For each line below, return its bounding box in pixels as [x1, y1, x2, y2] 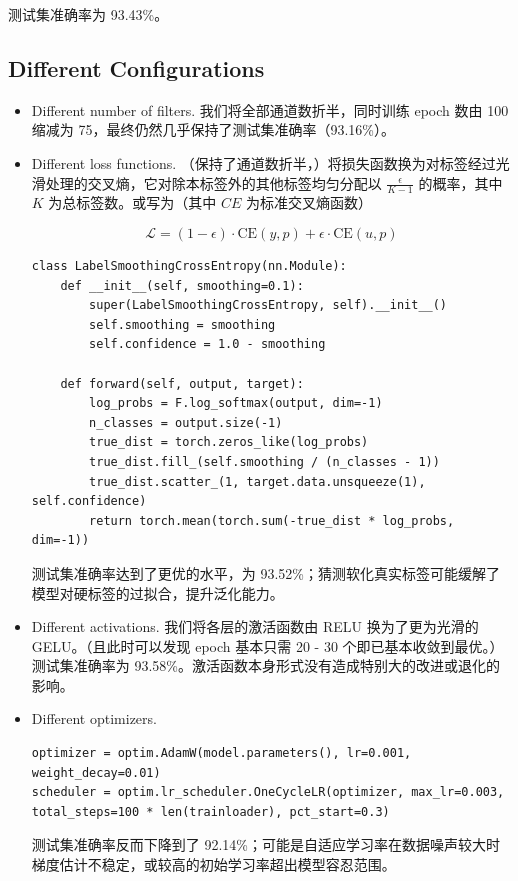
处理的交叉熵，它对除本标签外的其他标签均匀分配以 [45, 172, 382, 193]
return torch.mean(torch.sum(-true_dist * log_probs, [89, 513, 455, 528]
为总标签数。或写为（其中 [48, 192, 217, 213]
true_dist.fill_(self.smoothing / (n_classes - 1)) [89, 454, 440, 469]
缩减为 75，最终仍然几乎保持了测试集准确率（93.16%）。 [31, 119, 396, 140]
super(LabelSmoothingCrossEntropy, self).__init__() [89, 298, 448, 313]
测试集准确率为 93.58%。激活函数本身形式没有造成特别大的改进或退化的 [31, 655, 501, 676]
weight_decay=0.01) [31, 765, 161, 780]
